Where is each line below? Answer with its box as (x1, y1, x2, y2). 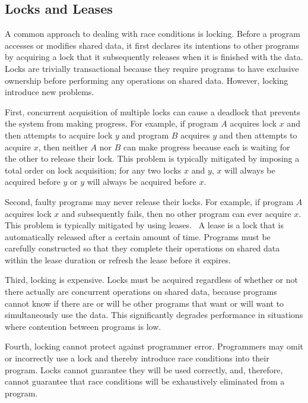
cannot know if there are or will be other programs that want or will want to (5, 297, 284, 309)
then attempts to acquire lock (5, 128, 113, 141)
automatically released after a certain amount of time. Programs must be (5, 230, 271, 243)
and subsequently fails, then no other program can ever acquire (62, 207, 291, 219)
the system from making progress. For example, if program (5, 117, 218, 130)
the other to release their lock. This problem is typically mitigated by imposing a (5, 152, 300, 165)
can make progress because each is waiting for (123, 140, 290, 153)
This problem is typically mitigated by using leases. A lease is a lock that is (5, 219, 284, 231)
